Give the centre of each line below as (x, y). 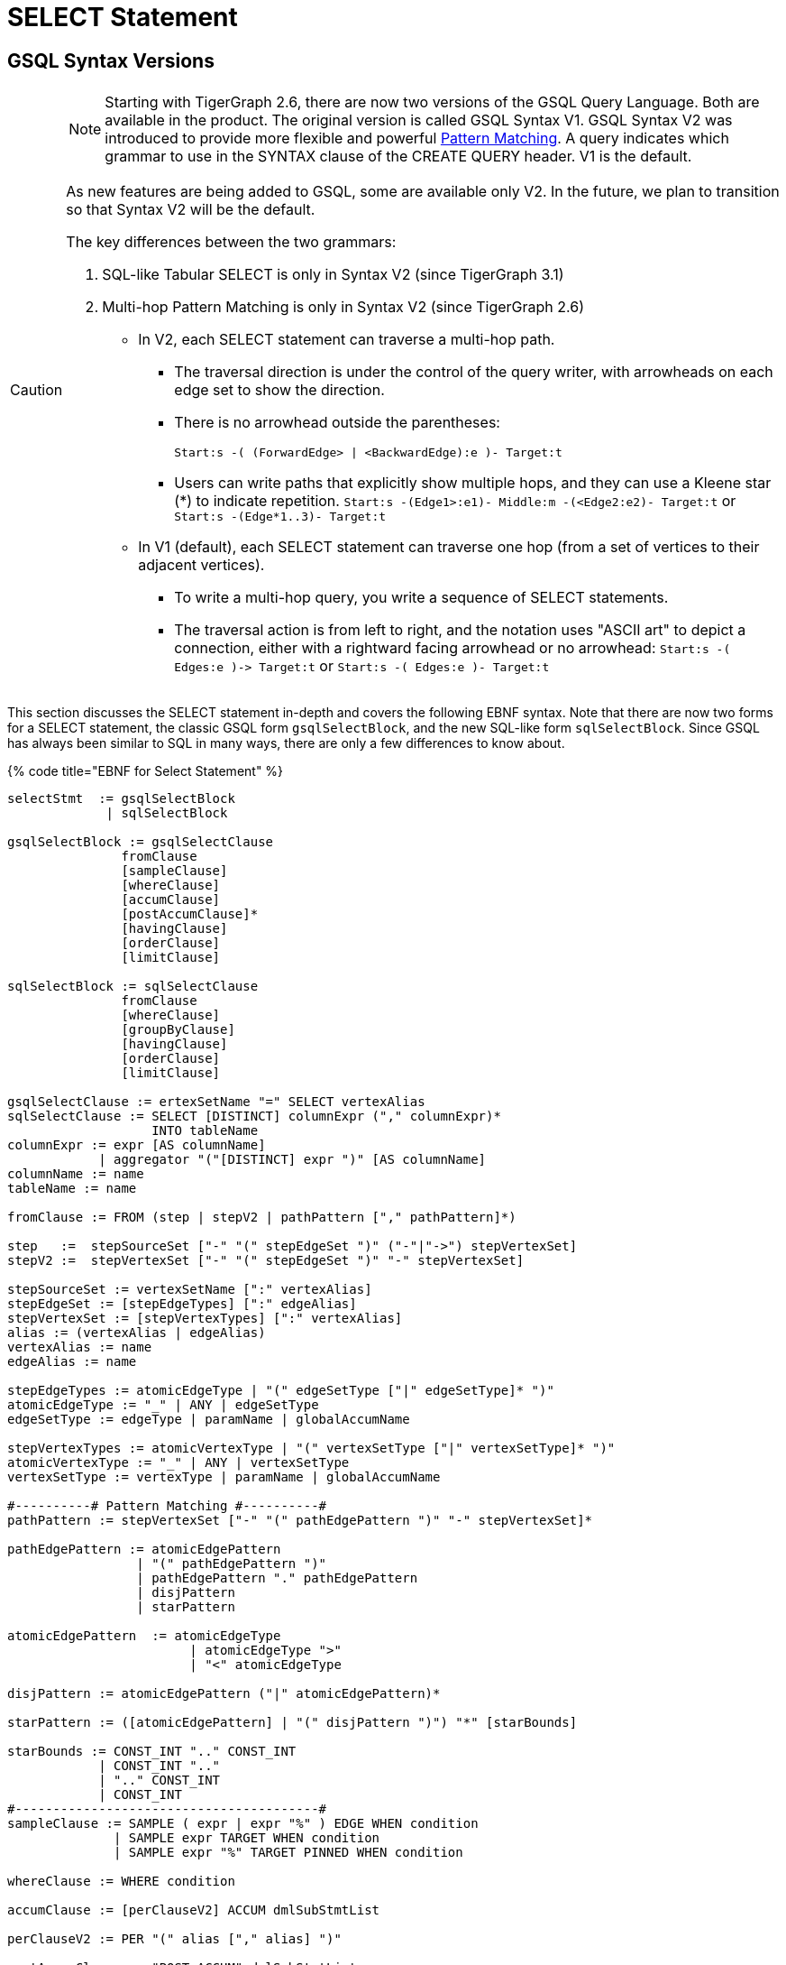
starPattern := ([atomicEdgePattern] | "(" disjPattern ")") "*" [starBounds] (292, 1723)
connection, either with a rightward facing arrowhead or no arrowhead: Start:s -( (452, 648)
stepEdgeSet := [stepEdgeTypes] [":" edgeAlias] (182, 1304)
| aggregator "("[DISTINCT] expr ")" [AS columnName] (292, 1160)
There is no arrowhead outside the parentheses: (337, 423)
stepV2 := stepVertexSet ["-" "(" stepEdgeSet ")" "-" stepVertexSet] (266, 1261)
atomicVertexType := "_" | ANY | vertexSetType (178, 1463)
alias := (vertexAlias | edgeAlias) (137, 1333)
